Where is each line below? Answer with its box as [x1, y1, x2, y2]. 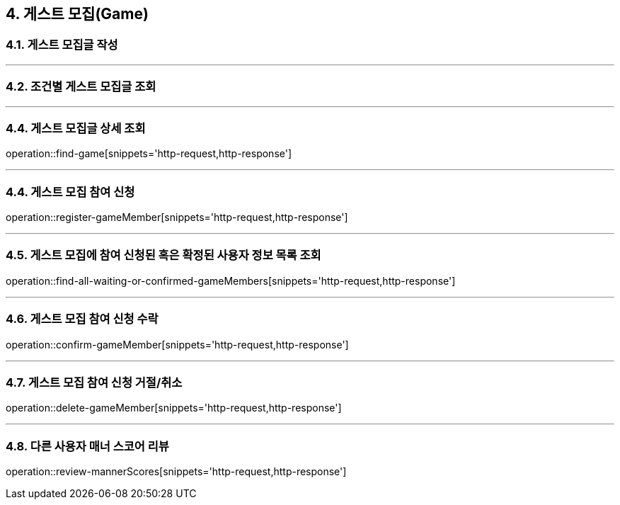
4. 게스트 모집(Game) [6, 5, 149, 23]
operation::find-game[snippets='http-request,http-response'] [6, 147, 292, 160]
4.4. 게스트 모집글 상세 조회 [6, 120, 146, 135]
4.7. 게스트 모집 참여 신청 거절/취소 [6, 375, 183, 390]
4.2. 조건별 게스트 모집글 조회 [6, 79, 156, 94]
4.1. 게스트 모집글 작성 [6, 38, 118, 52]
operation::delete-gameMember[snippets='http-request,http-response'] [6, 402, 342, 414]
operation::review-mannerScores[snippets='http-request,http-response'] [6, 465, 347, 478]
